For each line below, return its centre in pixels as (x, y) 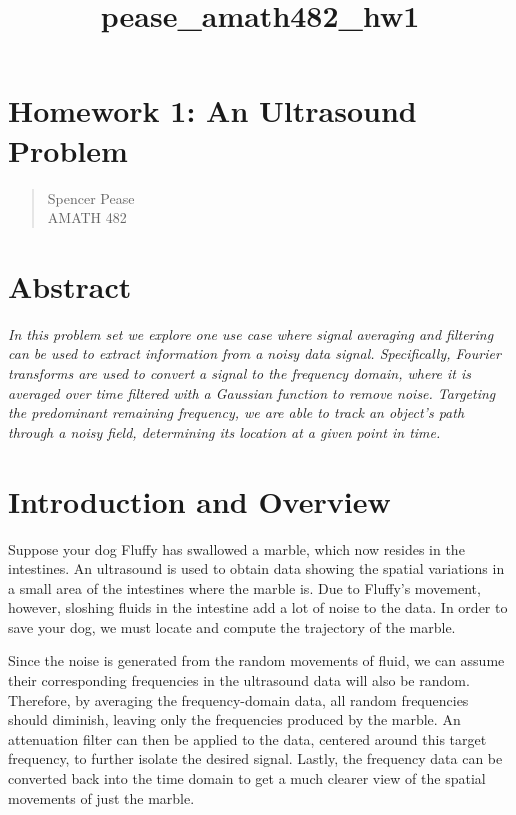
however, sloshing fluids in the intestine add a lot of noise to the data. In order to (258, 607)
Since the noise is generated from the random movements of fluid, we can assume (256, 660)
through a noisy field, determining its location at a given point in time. (224, 431)
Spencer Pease (91, 197)
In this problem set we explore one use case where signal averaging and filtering (251, 333)
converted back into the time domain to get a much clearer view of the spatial (247, 778)
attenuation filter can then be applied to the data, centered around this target (247, 738)
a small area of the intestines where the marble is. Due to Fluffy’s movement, (244, 587)
